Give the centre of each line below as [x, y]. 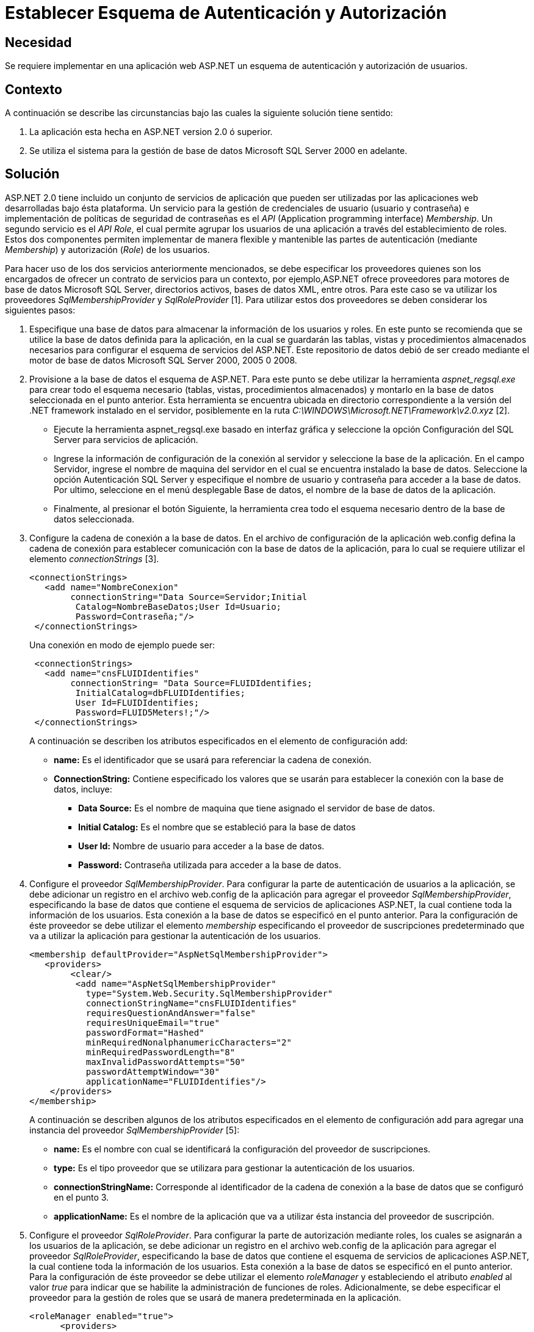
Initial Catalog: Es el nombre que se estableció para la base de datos [217, 827]
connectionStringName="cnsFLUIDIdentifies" [191, 1003]
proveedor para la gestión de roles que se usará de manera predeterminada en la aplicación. [215, 1297]
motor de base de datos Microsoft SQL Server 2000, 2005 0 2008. [163, 360]
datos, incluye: [83, 789]
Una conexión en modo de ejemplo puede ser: [122, 645]
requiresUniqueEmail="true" [153, 1023]
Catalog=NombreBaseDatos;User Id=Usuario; [179, 606]
